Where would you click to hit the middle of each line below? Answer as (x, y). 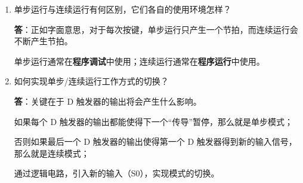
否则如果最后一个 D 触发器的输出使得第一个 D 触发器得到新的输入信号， (155, 141)
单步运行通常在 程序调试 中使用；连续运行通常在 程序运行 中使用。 (139, 61)
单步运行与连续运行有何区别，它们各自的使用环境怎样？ (123, 9)
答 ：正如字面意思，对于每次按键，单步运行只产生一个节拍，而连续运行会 (156, 29)
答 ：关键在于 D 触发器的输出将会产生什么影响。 (108, 101)
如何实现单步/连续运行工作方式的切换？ (91, 81)
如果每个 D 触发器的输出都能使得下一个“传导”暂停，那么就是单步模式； (154, 121)
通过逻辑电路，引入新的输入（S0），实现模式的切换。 (117, 173)
